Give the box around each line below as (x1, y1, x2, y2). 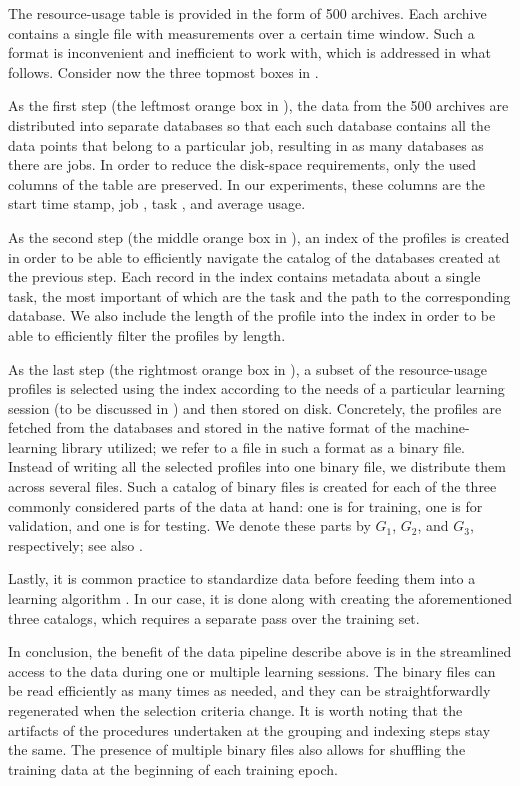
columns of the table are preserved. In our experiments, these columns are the (8, 173, 485, 194)
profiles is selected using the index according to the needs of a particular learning (8, 378, 505, 399)
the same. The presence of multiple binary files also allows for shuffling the (8, 739, 466, 760)
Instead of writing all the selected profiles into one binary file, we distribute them (8, 456, 506, 477)
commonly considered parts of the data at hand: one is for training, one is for (8, 495, 483, 516)
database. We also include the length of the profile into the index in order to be (8, 305, 496, 326)
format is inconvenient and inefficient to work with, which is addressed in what (8, 42, 492, 63)
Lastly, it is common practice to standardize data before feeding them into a (8, 568, 476, 589)
